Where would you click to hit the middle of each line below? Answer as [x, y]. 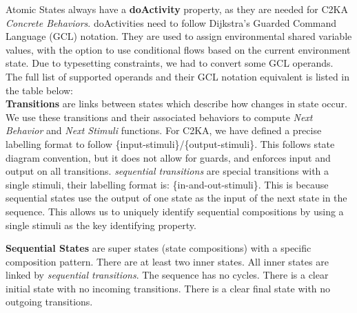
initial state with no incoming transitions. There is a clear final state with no [168, 288]
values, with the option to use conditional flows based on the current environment [178, 49]
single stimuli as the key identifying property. [101, 225]
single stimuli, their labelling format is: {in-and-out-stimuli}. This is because [167, 184]
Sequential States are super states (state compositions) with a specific [159, 248]
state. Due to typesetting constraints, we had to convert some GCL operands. [170, 63]
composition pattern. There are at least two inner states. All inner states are [167, 261]
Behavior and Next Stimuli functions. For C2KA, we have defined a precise [164, 130]
